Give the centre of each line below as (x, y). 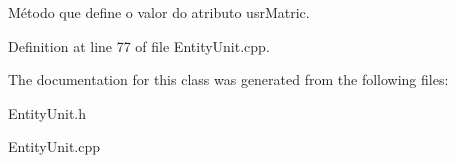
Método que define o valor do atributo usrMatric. (159, 12)
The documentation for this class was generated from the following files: (228, 79)
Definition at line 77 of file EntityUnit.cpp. (139, 45)
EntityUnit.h (47, 112)
